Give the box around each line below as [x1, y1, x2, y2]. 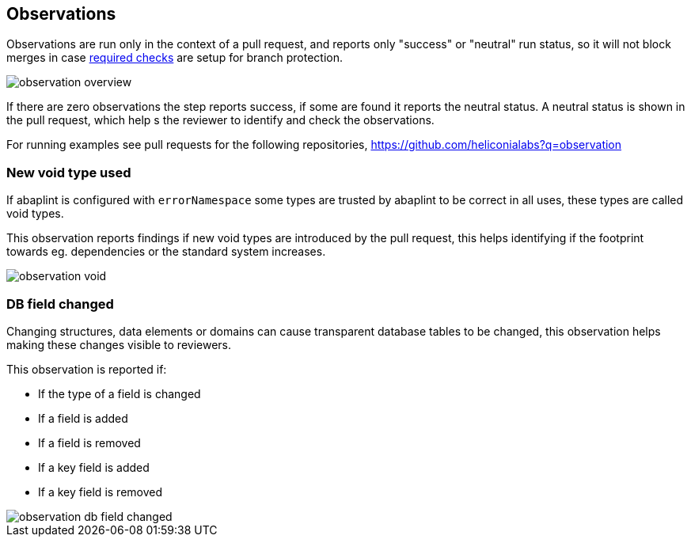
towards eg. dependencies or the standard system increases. [6, 245, 326, 259]
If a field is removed [38, 435, 141, 450]
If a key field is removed [38, 484, 163, 499]
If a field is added [38, 411, 128, 425]
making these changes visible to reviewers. [6, 337, 232, 351]
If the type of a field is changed [38, 386, 201, 401]
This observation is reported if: [6, 362, 167, 376]
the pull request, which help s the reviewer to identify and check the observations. [6, 113, 435, 127]
